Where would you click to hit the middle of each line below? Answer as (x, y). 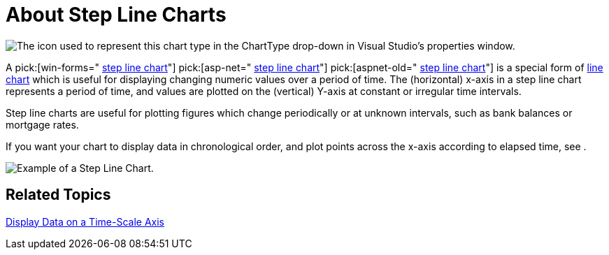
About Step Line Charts (116, 15)
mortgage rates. (42, 124)
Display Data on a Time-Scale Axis (85, 221)
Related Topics (58, 195)
